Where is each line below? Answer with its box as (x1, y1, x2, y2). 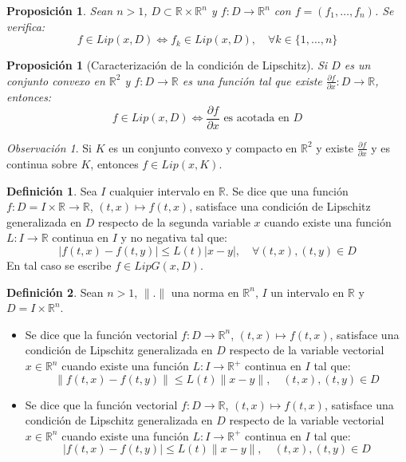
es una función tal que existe (182, 72, 322, 89)
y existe (316, 139, 354, 156)
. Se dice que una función (225, 182, 349, 199)
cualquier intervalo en (109, 182, 215, 199)
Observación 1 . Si (6, 139, 93, 156)
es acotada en (223, 113, 290, 124)
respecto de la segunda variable (98, 213, 250, 230)
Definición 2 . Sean (6, 283, 104, 300)
